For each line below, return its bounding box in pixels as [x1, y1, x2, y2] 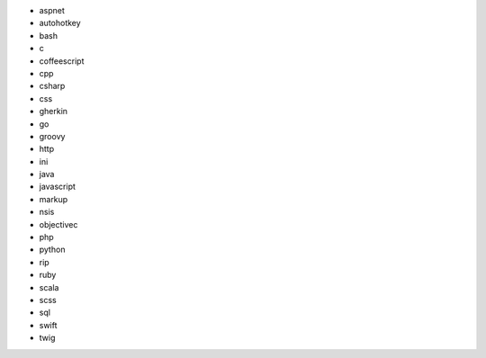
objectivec [39, 219, 78, 229]
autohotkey [39, 18, 81, 29]
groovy [39, 130, 66, 141]
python [39, 244, 66, 255]
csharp [39, 81, 66, 92]
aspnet [39, 5, 65, 15]
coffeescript [39, 55, 85, 67]
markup [39, 193, 68, 204]
